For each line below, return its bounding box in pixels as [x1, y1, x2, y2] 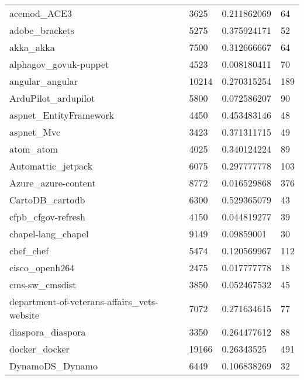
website [9, 308, 40, 322]
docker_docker [9, 342, 70, 355]
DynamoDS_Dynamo [9, 359, 98, 372]
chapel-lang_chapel [9, 227, 89, 240]
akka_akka [9, 40, 55, 54]
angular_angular [9, 74, 78, 88]
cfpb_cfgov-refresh [9, 210, 85, 223]
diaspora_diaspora [9, 325, 86, 338]
